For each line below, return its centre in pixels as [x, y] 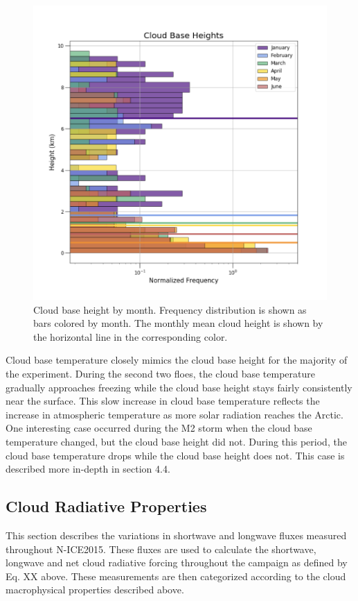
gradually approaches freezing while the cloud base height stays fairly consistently [179, 387]
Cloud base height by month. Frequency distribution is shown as [170, 309]
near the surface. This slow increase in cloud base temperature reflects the [163, 401]
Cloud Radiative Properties [106, 506]
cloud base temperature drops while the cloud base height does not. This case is [175, 455]
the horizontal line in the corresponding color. [131, 336]
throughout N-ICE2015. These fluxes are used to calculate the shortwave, [161, 549]
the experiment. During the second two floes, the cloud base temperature [161, 373]
